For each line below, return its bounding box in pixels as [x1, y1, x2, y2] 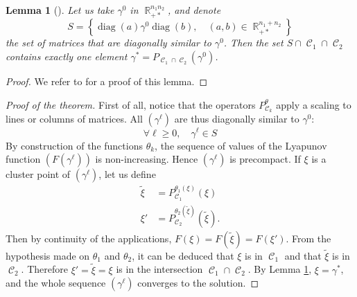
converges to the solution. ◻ [137, 276, 259, 290]
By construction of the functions [6, 138, 143, 152]
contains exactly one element [6, 49, 128, 64]
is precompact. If [229, 152, 301, 166]
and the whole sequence [6, 276, 106, 290]
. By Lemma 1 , [247, 262, 312, 276]
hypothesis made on [6, 248, 90, 262]
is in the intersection [116, 262, 203, 276]
